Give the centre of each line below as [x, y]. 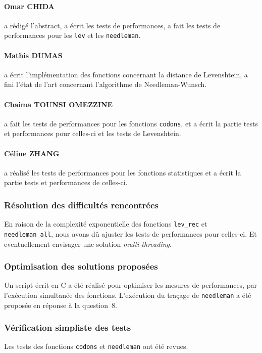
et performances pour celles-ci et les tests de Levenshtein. [93, 133]
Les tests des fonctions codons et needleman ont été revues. [96, 346]
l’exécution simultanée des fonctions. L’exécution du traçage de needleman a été [128, 295]
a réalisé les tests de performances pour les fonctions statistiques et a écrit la [123, 172]
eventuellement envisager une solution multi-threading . [88, 244]
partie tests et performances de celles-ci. [66, 182]
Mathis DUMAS [33, 55]
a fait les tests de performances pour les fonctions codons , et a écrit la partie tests [131, 123]
